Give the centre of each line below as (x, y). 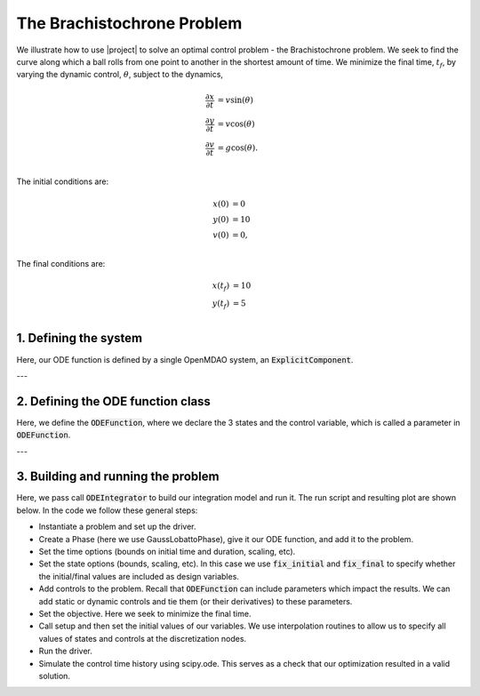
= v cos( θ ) (236, 124)
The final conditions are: (61, 264)
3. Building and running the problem (118, 477)
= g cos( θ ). (237, 148)
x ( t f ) (221, 287)
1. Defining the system (79, 338)
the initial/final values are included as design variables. (139, 576)
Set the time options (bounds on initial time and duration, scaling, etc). (167, 552)
